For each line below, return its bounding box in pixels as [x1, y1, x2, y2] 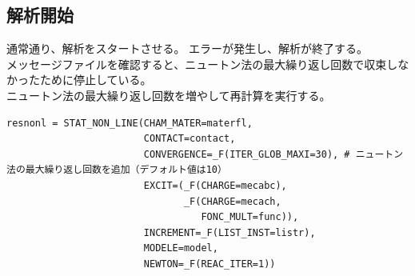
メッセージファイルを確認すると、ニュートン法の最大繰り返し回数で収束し [6, 55, 398, 72]
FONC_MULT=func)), [201, 211, 299, 223]
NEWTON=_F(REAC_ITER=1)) [143, 258, 276, 270]
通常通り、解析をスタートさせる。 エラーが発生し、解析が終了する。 [6, 40, 369, 57]
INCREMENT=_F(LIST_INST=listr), [143, 226, 316, 238]
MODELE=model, [143, 242, 218, 254]
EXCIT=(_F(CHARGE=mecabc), [143, 179, 287, 191]
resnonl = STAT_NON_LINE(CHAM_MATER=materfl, [6, 117, 253, 129]
